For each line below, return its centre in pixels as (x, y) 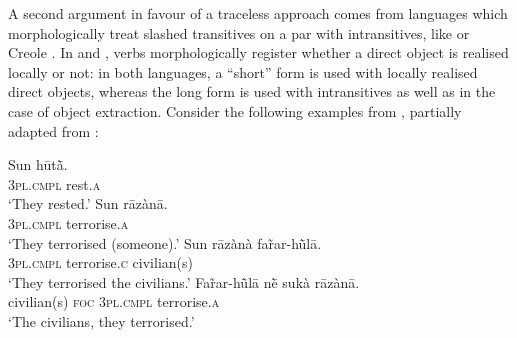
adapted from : (53, 130)
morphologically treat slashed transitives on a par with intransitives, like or (239, 32)
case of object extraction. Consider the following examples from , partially (235, 110)
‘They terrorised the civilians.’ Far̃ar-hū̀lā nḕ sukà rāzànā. (184, 281)
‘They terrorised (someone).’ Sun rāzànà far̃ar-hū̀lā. (165, 242)
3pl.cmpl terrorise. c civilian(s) (100, 262)
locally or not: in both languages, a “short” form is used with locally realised (243, 71)
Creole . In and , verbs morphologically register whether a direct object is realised (258, 52)
